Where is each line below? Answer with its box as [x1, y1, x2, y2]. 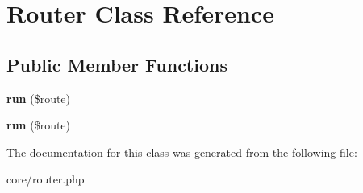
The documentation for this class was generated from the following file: [6, 143, 357, 160]
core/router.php [6, 170, 85, 187]
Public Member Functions [6, 51, 227, 76]
